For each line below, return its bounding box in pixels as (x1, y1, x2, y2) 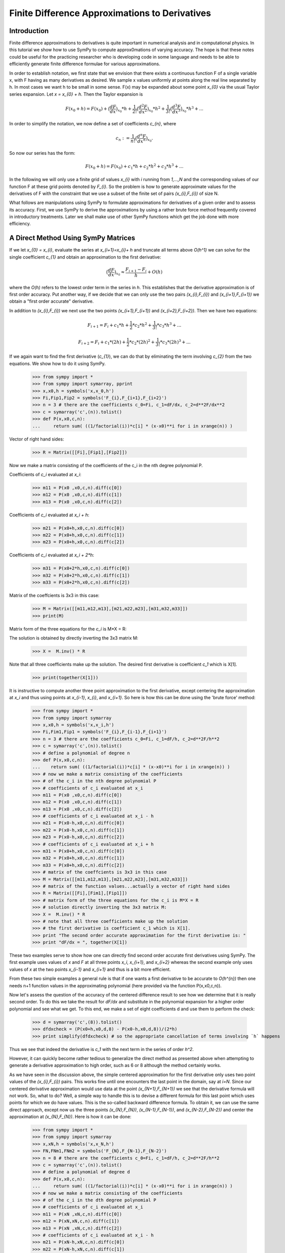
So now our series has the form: (9, 150, 75, 156)
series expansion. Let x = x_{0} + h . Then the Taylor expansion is (9, 91, 143, 97)
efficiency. (9, 221, 31, 227)
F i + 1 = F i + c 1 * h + (87, 322, 129, 329)
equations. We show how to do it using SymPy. (9, 360, 106, 366)
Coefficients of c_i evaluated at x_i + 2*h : (9, 552, 94, 558)
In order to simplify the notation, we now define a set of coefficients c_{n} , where (9, 121, 176, 127)
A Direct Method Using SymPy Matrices (9, 234, 135, 243)
